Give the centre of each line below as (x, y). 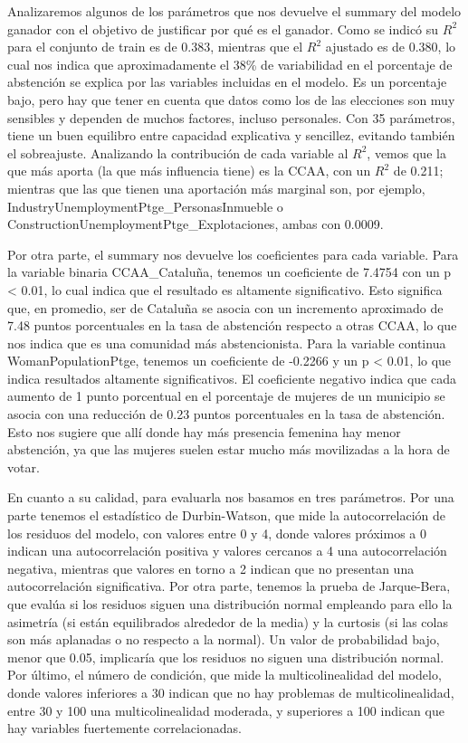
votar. (24, 467)
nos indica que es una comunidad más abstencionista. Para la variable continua (227, 343)
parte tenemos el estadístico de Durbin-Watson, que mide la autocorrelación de (227, 515)
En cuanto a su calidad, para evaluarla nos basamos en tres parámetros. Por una (231, 497)
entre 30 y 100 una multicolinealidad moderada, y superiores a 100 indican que (226, 710)
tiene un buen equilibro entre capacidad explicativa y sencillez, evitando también (231, 135)
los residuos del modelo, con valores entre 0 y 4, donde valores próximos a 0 (217, 533)
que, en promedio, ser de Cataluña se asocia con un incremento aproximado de (225, 307)
